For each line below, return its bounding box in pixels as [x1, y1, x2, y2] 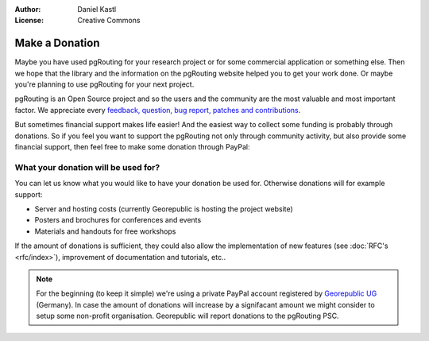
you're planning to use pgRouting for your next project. [14, 79, 195, 89]
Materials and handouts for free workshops [34, 227, 176, 236]
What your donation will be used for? [14, 161, 160, 172]
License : [14, 16, 44, 25]
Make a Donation [14, 37, 100, 50]
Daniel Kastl [77, 5, 117, 14]
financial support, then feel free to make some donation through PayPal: [14, 142, 250, 152]
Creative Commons [77, 16, 141, 25]
